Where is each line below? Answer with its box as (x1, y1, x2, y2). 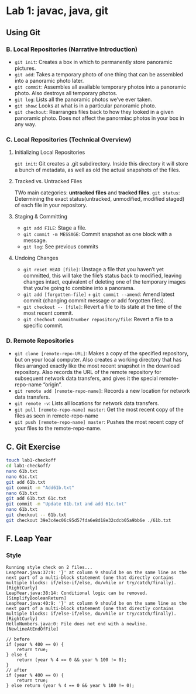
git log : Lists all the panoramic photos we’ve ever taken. (14, 96, 153, 103)
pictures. (14, 65, 36, 72)
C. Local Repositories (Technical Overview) (6, 135, 132, 143)
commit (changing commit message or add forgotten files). (23, 297, 166, 304)
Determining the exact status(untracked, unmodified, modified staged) (14, 196, 185, 203)
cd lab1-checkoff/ (6, 463, 51, 469)
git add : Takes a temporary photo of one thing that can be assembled (14, 70, 183, 78)
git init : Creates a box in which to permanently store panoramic (14, 58, 173, 65)
